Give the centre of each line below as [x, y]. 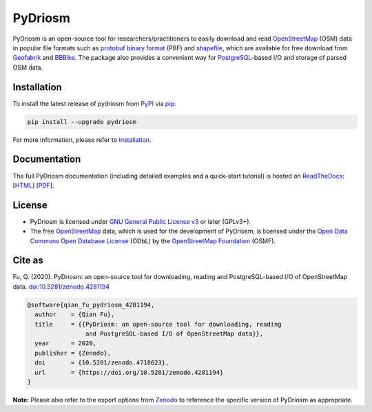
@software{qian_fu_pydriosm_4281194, [91, 305]
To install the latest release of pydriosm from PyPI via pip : [94, 103]
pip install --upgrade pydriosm [82, 122]
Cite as [28, 261]
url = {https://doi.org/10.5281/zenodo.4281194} [129, 372]
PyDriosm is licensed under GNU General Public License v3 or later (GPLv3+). [141, 221]
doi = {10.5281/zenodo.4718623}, [102, 363]
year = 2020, [65, 343]
